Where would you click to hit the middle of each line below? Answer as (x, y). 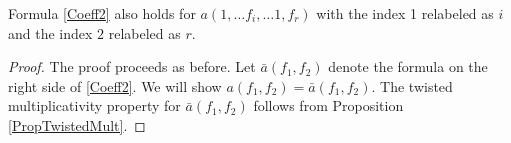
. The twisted (412, 85)
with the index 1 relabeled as (405, 13)
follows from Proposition (328, 105)
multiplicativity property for (94, 105)
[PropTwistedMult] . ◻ (77, 124)
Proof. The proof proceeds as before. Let (132, 66)
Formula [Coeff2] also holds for (102, 13)
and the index (50, 32)
